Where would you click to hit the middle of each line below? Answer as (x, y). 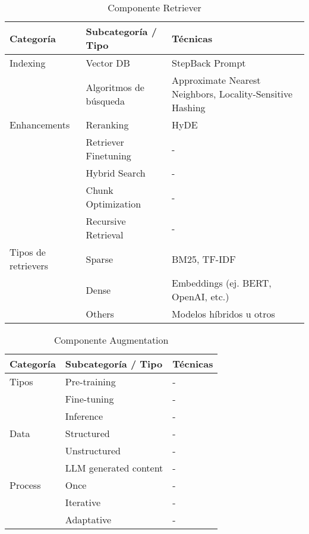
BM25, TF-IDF (204, 259)
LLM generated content (114, 468)
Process (25, 485)
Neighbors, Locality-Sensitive (232, 94)
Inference (84, 416)
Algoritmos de (115, 87)
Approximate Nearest (216, 80)
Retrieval (105, 235)
